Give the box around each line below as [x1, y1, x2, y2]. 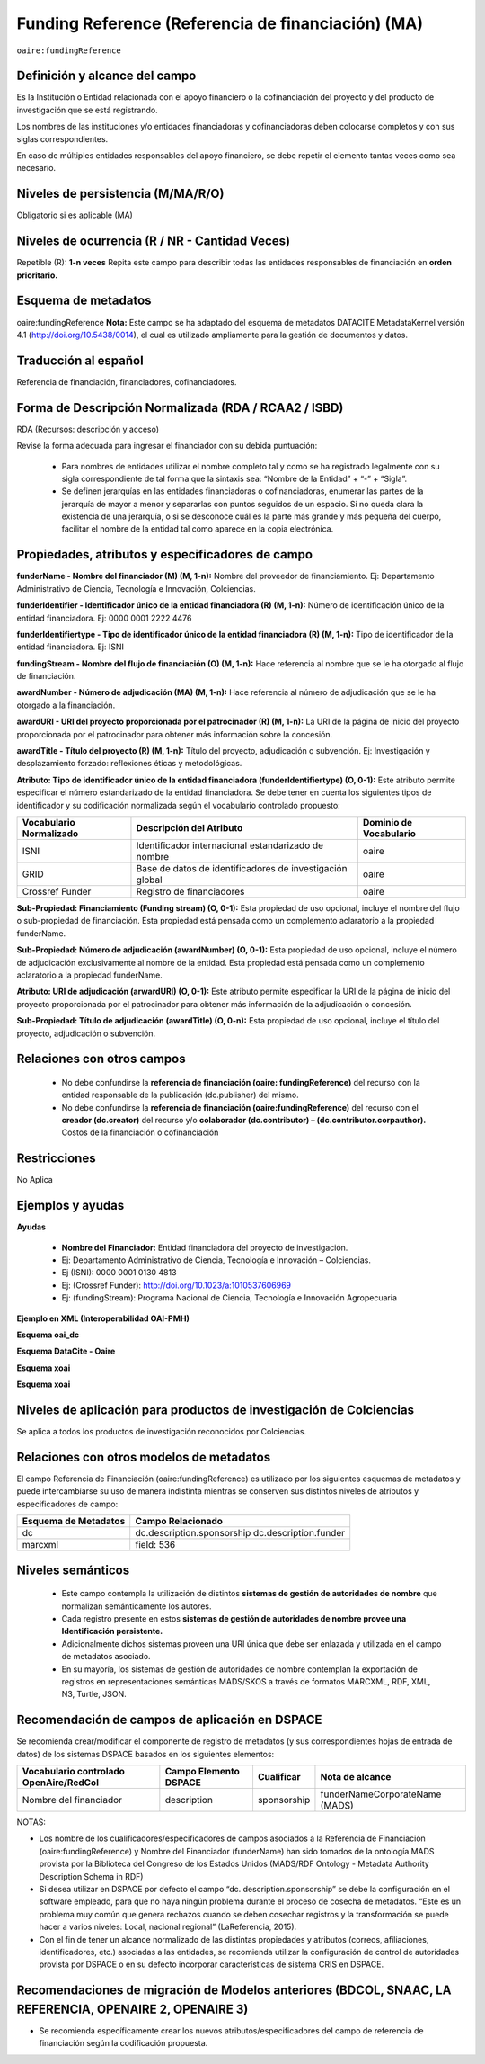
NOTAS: [16, 1817, 47, 1827]
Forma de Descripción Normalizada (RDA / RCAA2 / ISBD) [16, 400, 344, 415]
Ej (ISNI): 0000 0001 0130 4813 [61, 1267, 177, 1278]
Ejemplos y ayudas [16, 1198, 125, 1213]
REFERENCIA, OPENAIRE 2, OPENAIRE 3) [16, 2001, 249, 2016]
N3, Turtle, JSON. [61, 1689, 127, 1700]
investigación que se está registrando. [16, 104, 159, 115]
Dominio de [362, 817, 413, 828]
